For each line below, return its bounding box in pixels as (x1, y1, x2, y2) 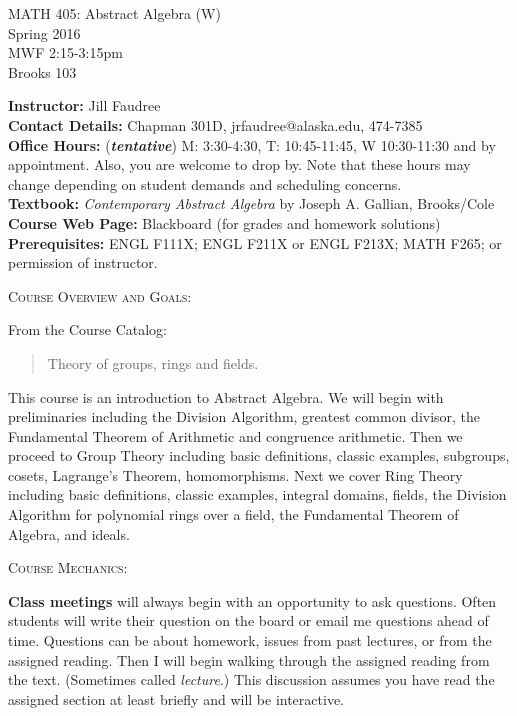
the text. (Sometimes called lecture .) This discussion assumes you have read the (8, 669, 495, 690)
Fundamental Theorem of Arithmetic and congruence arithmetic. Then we (8, 425, 463, 446)
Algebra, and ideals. (8, 523, 130, 544)
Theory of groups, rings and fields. (47, 352, 259, 373)
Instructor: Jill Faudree (8, 95, 161, 116)
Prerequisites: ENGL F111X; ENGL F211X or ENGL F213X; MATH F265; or (8, 232, 502, 253)
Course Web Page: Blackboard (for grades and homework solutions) (8, 212, 441, 233)
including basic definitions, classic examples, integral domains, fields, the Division (8, 484, 507, 505)
